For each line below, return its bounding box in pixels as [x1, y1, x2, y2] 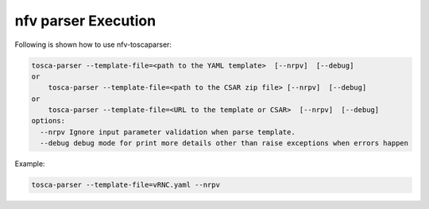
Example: [14, 159, 45, 168]
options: [31, 116, 66, 126]
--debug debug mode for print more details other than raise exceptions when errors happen [40, 139, 409, 148]
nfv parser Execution [14, 12, 157, 29]
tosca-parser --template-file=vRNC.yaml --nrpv [31, 180, 220, 190]
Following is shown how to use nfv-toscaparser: [14, 40, 172, 49]
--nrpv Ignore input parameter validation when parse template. [40, 127, 296, 137]
